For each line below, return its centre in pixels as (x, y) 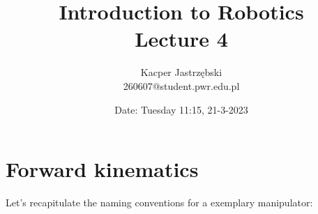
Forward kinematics (102, 169)
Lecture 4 (181, 39)
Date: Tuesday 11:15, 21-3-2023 (181, 109)
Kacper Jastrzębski (181, 72)
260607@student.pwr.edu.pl (181, 85)
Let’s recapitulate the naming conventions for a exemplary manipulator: (159, 202)
